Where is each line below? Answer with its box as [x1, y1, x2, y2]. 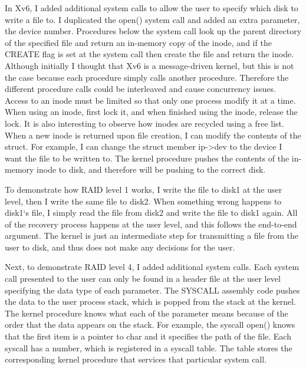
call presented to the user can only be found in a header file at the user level [5, 272, 281, 285]
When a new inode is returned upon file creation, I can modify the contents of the [5, 129, 301, 141]
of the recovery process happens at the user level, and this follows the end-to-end [5, 218, 297, 230]
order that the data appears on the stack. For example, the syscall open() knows [5, 318, 295, 331]
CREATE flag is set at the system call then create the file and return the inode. [5, 48, 294, 60]
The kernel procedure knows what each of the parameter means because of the [5, 307, 288, 319]
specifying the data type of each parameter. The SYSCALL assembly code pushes [5, 284, 300, 296]
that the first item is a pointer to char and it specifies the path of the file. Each [5, 330, 291, 342]
